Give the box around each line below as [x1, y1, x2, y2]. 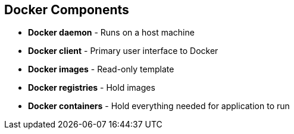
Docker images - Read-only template [28, 64, 174, 75]
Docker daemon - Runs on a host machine [28, 27, 195, 38]
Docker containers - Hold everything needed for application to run [28, 101, 290, 111]
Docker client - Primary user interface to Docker [28, 46, 218, 56]
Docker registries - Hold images [28, 82, 155, 93]
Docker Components [4, 2, 129, 17]
